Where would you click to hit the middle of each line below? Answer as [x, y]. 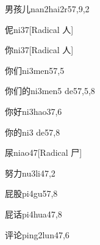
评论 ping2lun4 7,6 [37, 234]
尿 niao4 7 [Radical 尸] [44, 152]
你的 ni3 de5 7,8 [33, 132]
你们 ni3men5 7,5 [35, 70]
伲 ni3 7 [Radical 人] [39, 29]
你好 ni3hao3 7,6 [34, 111]
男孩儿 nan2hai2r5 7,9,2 [47, 9]
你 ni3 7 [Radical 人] [39, 50]
